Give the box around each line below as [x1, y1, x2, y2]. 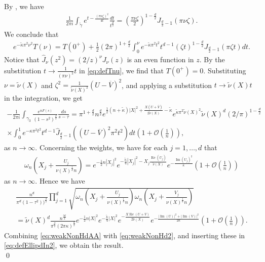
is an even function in [127, 54, 194, 64]
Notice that [4, 54, 40, 64]
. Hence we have [35, 175, 85, 186]
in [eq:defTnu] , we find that [79, 65, 164, 75]
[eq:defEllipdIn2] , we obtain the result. [4, 240, 124, 250]
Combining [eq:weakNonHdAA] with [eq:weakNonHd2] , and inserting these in [4, 230, 245, 240]
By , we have [4, 1, 44, 11]
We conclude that [4, 28, 59, 39]
